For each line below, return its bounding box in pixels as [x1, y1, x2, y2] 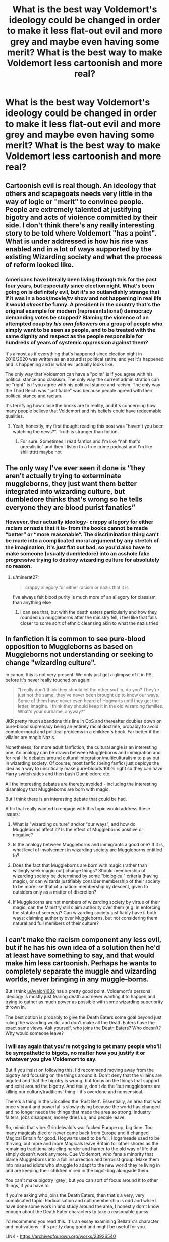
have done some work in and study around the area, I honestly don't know [5, 1203, 160, 1209]
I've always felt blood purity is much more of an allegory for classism [12, 594, 156, 600]
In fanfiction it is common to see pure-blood [5, 634, 146, 643]
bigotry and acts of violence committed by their [5, 213, 158, 221]
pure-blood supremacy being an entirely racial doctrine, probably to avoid [5, 723, 159, 730]
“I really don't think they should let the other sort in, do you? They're [17, 687, 160, 693]
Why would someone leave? [5, 1030, 64, 1036]
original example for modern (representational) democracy [5, 307, 153, 315]
